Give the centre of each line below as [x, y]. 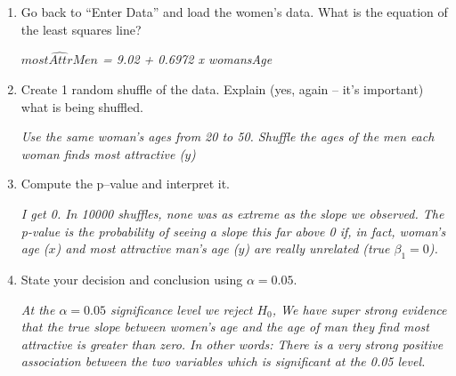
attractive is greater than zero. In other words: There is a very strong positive [232, 344]
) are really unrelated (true [317, 248]
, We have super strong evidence [359, 309]
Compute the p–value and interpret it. [126, 184]
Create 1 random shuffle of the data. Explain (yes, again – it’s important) [222, 89]
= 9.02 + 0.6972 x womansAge [187, 59]
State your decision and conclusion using [132, 279]
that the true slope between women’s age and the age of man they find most [225, 327]
